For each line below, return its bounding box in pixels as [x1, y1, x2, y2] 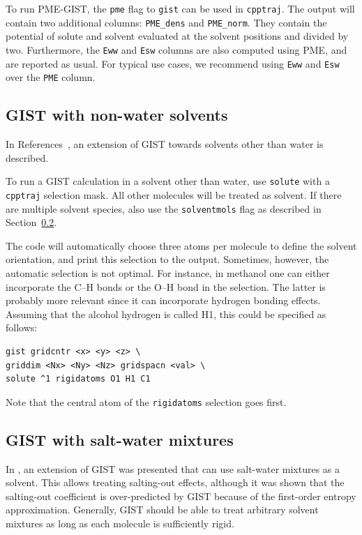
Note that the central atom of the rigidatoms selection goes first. [6, 394, 287, 409]
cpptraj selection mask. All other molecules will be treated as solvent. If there [6, 187, 342, 202]
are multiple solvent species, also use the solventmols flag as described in [6, 201, 322, 216]
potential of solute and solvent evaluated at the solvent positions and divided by [6, 29, 349, 43]
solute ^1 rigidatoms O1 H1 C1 [6, 374, 151, 384]
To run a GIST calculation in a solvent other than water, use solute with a [6, 174, 330, 188]
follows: [6, 320, 38, 335]
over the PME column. [6, 70, 96, 84]
